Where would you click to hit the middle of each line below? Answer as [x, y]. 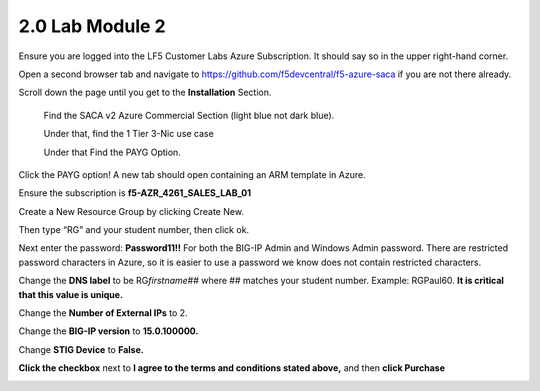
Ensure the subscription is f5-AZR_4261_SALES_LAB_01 [135, 193]
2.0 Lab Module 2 [92, 26]
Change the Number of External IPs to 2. [103, 313]
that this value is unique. [71, 294]
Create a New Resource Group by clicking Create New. [131, 211]
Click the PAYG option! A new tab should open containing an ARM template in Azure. [192, 174]
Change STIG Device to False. [81, 349]
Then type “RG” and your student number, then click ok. [134, 230]
